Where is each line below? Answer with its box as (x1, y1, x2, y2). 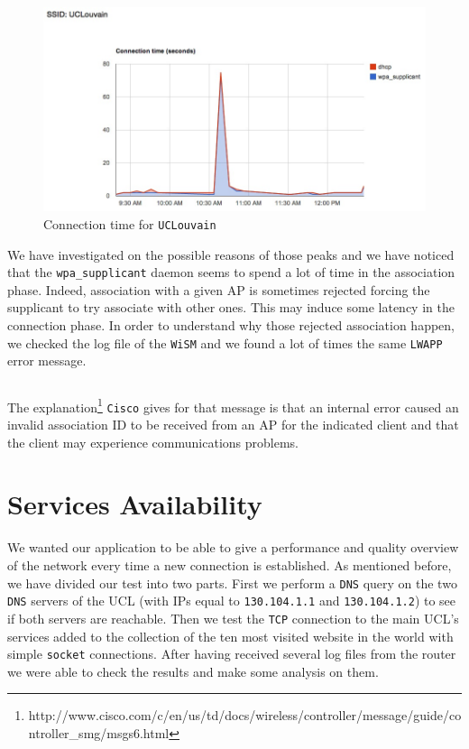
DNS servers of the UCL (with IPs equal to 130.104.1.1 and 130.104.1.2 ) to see (7, 591, 456, 610)
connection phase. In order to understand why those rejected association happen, (7, 315, 455, 334)
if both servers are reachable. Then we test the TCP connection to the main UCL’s (7, 608, 459, 627)
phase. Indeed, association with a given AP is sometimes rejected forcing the (7, 280, 430, 299)
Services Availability (7, 485, 262, 522)
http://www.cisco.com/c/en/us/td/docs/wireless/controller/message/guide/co (28, 706, 462, 725)
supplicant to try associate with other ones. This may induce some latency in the (7, 298, 455, 317)
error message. (7, 351, 87, 370)
